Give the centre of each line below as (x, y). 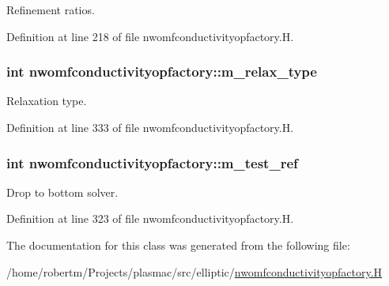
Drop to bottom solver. (62, 192)
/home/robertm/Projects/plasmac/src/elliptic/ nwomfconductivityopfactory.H (194, 271)
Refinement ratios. (51, 9)
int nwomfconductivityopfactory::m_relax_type (162, 71)
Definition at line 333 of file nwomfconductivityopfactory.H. (150, 127)
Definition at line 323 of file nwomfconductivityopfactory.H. (150, 218)
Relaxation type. (47, 101)
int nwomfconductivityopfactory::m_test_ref (152, 162)
